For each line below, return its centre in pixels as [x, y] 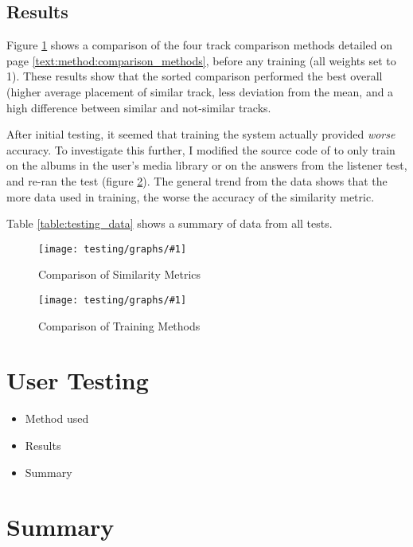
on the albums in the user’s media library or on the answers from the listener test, [207, 165]
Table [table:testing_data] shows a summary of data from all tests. [169, 223]
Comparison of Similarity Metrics [120, 274]
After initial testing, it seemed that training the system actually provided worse [201, 134]
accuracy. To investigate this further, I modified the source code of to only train [201, 149]
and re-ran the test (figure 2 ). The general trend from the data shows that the [197, 180]
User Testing [78, 380]
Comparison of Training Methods [119, 325]
